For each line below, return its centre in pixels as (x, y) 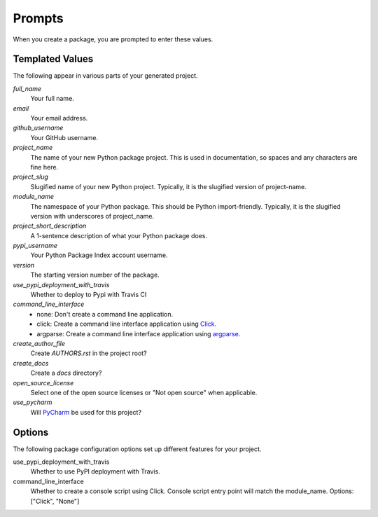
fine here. (44, 167)
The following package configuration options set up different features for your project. (137, 449)
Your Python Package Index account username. (99, 255)
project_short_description (50, 226)
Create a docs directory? (66, 373)
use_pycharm (33, 402)
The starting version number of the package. (95, 275)
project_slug (31, 177)
